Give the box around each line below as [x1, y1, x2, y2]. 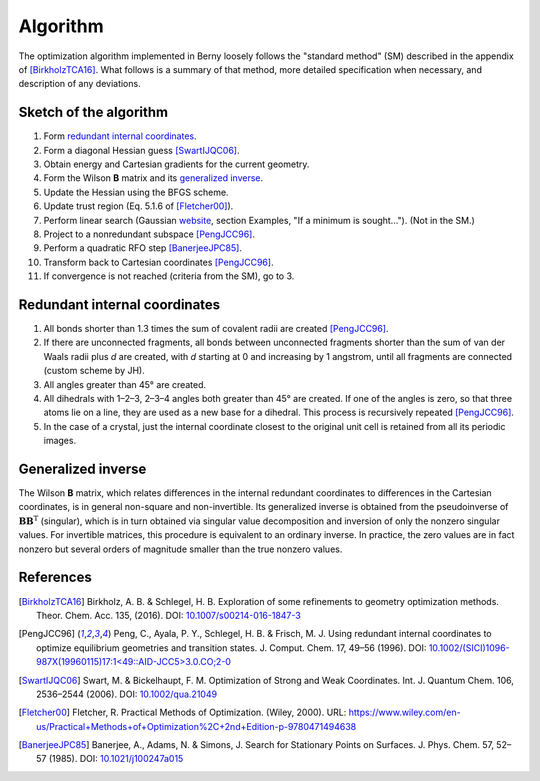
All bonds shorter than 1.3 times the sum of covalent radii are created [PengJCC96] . [43, 323, 389, 335]
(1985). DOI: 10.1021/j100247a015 [48, 753, 184, 765]
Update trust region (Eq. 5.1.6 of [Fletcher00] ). [43, 200, 234, 212]
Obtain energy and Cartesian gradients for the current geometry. [43, 158, 310, 170]
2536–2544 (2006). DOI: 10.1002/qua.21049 [36, 688, 218, 700]
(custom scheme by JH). [43, 365, 145, 377]
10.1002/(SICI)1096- [428, 641, 510, 654]
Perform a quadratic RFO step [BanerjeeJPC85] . [43, 242, 242, 254]
